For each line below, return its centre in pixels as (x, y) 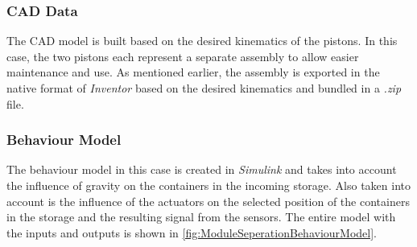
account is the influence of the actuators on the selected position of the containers (208, 201)
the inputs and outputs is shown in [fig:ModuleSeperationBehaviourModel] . (192, 232)
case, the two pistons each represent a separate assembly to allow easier (183, 56)
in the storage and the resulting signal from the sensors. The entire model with (201, 217)
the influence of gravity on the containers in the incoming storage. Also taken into (209, 185)
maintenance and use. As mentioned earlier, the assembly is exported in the (193, 72)
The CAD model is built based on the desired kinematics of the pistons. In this (202, 41)
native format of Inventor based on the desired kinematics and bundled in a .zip (204, 88)
